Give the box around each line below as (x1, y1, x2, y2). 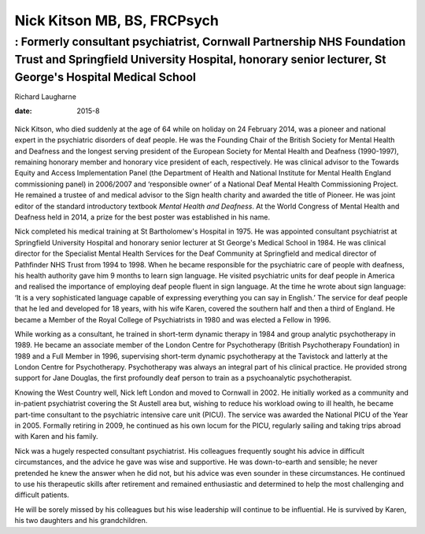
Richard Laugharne (14, 92, 76, 101)
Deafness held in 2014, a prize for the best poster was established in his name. (14, 212, 271, 222)
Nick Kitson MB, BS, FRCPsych (14, 12, 220, 29)
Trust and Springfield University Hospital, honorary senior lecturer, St (14, 52, 386, 67)
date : (14, 106, 32, 116)
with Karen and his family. (14, 432, 98, 441)
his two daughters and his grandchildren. (14, 516, 148, 525)
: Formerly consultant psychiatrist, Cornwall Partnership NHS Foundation (14, 35, 406, 49)
